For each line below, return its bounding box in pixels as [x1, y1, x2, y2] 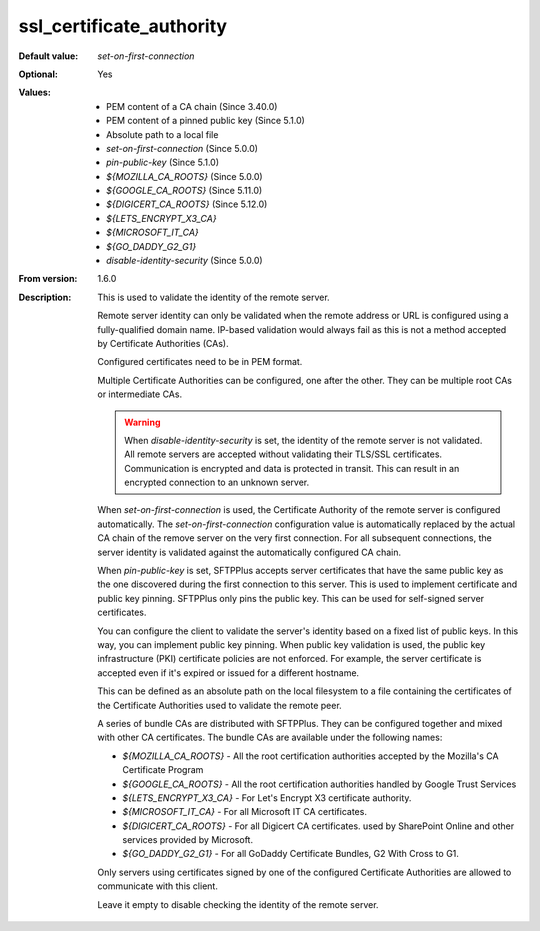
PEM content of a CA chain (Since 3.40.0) [106, 100, 278, 112]
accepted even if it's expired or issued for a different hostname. [97, 666, 360, 679]
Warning [124, 416, 161, 428]
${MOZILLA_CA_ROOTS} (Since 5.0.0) [106, 170, 264, 182]
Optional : [18, 68, 59, 80]
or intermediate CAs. [97, 388, 183, 400]
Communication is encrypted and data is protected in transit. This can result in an [124, 462, 460, 474]
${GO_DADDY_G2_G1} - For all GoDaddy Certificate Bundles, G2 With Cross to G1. [122, 848, 460, 860]
